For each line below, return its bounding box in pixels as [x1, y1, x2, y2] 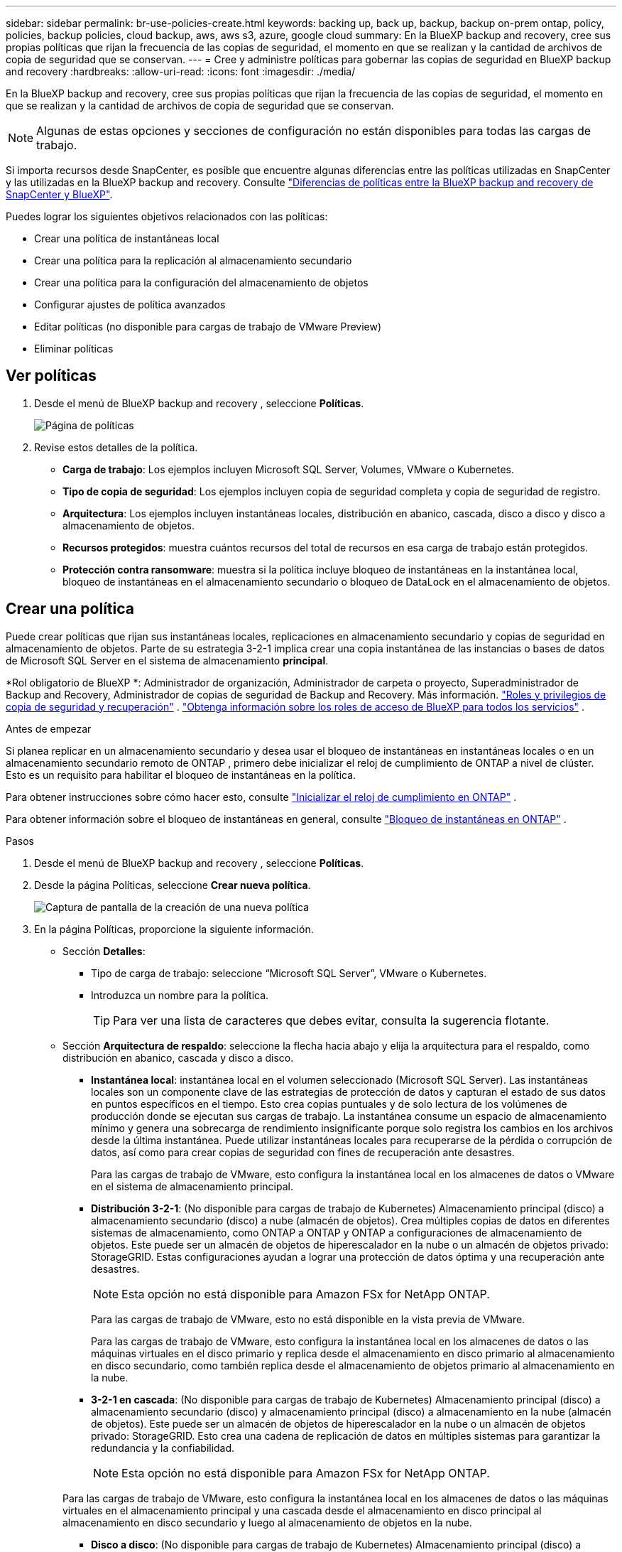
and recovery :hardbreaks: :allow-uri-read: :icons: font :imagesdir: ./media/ [6, 65, 356, 77]
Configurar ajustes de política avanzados [34, 298, 226, 311]
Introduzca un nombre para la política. [91, 988, 269, 1001]
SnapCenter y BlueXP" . [6, 188, 113, 200]
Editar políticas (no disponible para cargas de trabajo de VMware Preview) [34, 320, 382, 333]
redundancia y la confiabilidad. [91, 1441, 235, 1454]
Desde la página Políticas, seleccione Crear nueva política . [34, 878, 311, 891]
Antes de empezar [6, 722, 92, 735]
